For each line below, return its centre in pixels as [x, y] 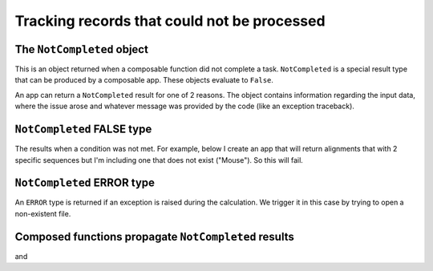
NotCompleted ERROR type [85, 183]
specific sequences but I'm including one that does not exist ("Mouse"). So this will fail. [159, 160]
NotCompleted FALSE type [83, 129]
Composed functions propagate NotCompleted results [154, 237]
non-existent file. [43, 213]
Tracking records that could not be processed [170, 21]
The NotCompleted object [81, 49]
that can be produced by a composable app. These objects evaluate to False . [144, 80]
